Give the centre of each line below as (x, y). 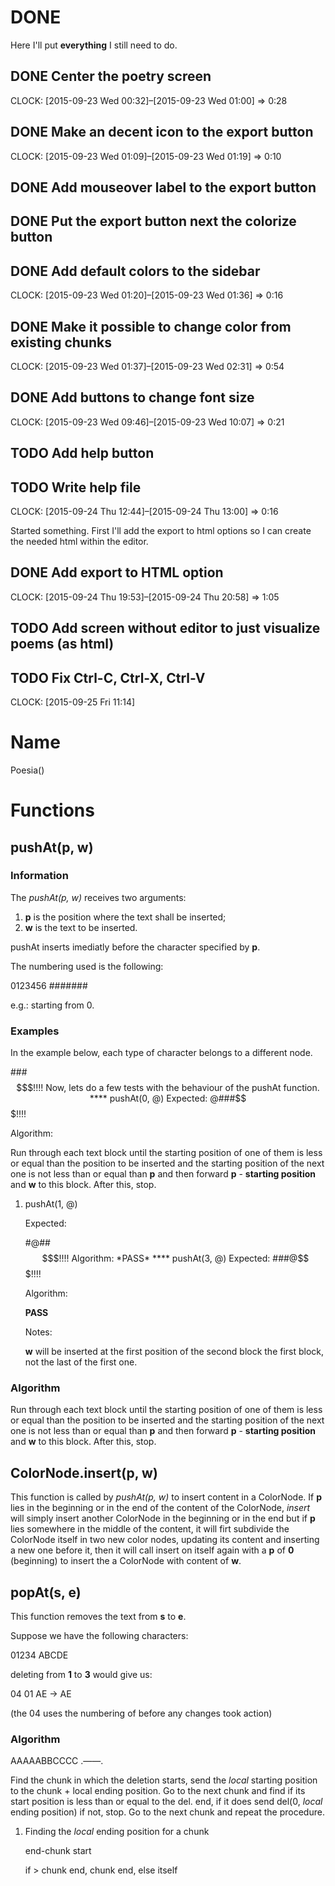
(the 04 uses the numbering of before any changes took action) (141, 1713)
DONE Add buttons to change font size (132, 397)
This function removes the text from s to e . (98, 1617)
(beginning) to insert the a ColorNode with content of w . (126, 1561)
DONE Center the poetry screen (111, 76)
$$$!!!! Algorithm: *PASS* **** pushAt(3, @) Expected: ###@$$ (175, 1258)
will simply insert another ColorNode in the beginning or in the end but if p (163, 1518)
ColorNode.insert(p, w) (84, 1472)
